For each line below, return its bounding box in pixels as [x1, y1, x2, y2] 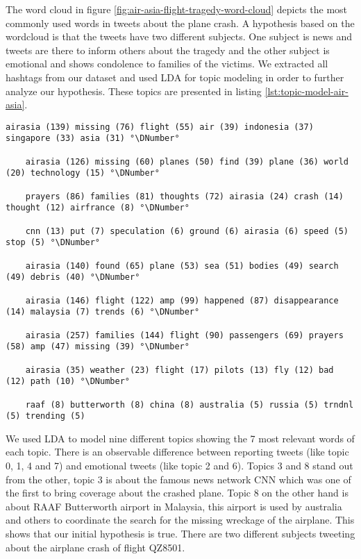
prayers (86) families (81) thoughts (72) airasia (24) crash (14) [25, 191, 344, 201]
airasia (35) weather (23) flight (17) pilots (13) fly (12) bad [25, 365, 334, 375]
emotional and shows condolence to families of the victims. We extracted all [6, 56, 328, 71]
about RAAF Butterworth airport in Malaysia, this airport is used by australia [6, 499, 342, 513]
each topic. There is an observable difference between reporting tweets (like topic [6, 444, 349, 459]
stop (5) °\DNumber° [6, 237, 101, 248]
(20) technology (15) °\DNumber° [6, 168, 160, 178]
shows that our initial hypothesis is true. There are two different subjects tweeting [6, 526, 355, 540]
